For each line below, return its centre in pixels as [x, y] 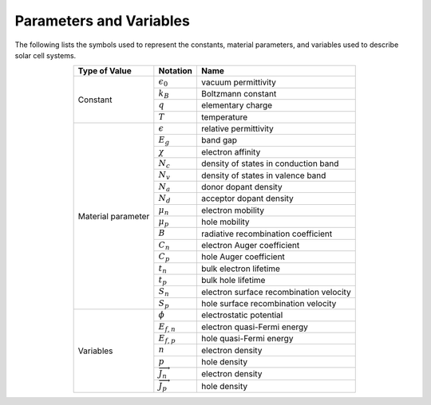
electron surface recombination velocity [276, 292]
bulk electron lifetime [241, 269]
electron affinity [231, 151]
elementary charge [237, 105]
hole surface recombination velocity [269, 303]
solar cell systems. [45, 55]
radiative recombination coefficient [267, 234]
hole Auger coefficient [243, 257]
